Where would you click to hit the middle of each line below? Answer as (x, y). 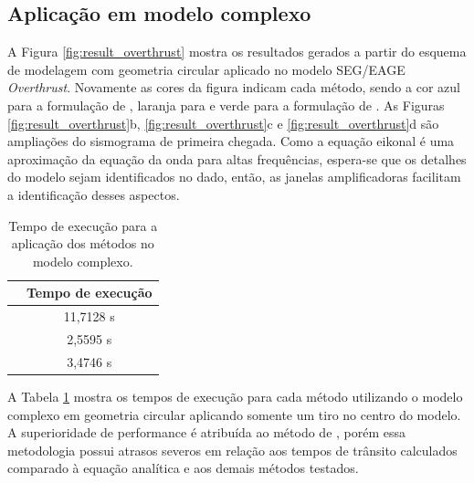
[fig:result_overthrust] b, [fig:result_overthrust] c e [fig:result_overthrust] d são (223, 123)
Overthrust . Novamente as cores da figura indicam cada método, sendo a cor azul (234, 87)
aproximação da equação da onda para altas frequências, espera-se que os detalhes (237, 158)
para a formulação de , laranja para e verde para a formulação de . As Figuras (226, 105)
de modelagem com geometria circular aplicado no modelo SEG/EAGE (206, 69)
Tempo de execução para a (83, 225)
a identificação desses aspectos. (94, 194)
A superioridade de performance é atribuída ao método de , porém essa (207, 432)
